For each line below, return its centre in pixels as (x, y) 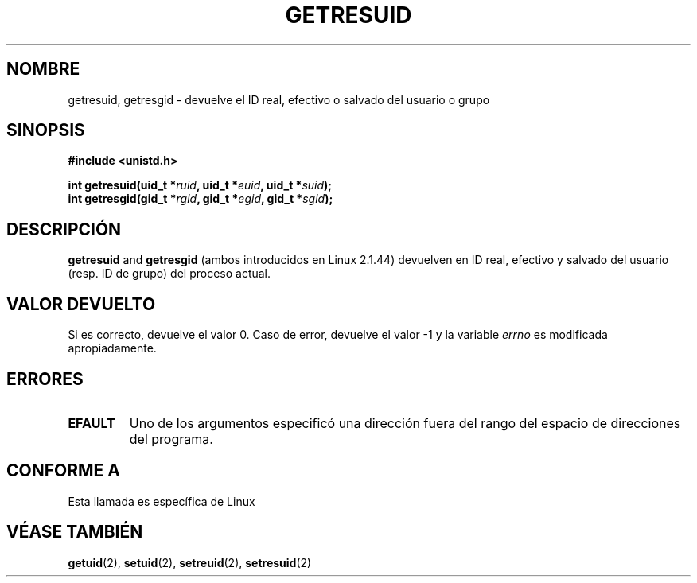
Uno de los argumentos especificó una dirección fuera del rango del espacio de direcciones (405, 423)
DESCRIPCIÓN (64, 229)
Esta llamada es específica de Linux (162, 501)
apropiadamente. (112, 348)
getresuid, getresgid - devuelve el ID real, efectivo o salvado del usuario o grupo (279, 99)
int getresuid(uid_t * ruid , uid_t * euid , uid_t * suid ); (200, 185)
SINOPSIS (46, 130)
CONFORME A (63, 471)
